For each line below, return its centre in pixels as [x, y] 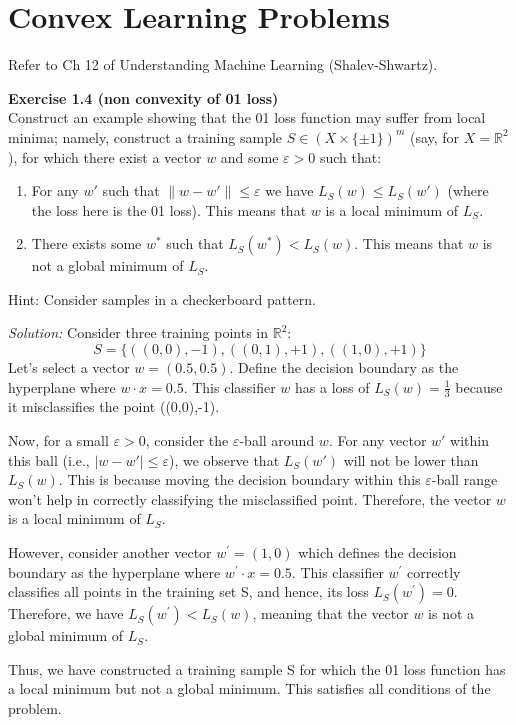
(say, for [434, 136]
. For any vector [377, 440]
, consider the [187, 440]
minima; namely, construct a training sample [145, 136]
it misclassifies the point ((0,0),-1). [114, 406]
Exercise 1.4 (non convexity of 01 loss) [143, 97]
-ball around [277, 440]
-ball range [464, 479]
